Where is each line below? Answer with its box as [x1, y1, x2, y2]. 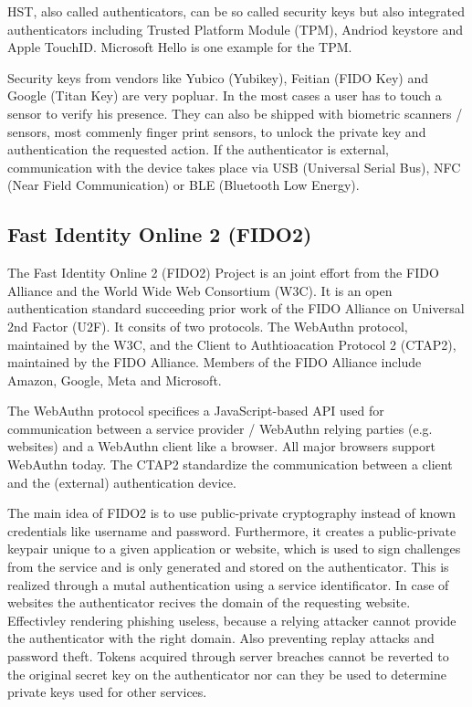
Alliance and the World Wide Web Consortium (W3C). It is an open [7, 280, 393, 300]
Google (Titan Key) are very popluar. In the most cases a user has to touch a [7, 86, 442, 105]
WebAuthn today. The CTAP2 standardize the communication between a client [7, 455, 453, 474]
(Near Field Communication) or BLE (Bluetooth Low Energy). [7, 175, 360, 195]
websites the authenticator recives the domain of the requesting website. [7, 593, 411, 612]
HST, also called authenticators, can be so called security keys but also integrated [7, 2, 466, 20]
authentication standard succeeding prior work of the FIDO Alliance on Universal [7, 299, 465, 318]
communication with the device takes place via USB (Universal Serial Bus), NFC [7, 157, 461, 176]
